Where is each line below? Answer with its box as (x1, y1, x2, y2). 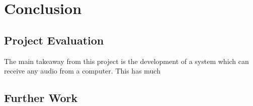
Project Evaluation (4, 32, 104, 47)
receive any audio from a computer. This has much (4, 65, 160, 76)
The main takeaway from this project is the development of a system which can (4, 55, 249, 66)
